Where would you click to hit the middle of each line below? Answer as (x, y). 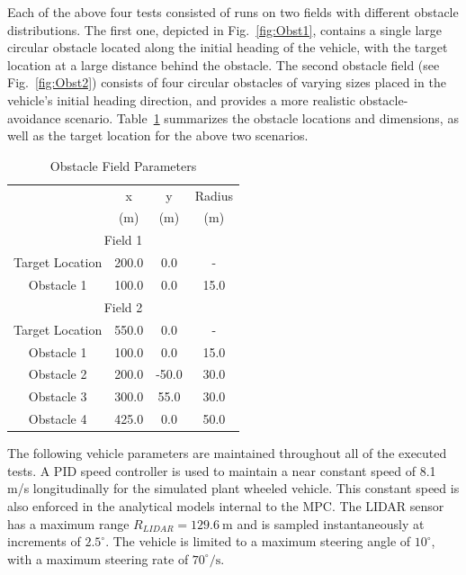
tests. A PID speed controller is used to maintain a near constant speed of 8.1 (222, 470)
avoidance (34, 117)
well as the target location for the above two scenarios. (158, 135)
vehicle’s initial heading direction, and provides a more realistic (181, 99)
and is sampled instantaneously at (331, 523)
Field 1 (123, 240)
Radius (214, 195)
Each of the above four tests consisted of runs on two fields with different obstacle (233, 12)
